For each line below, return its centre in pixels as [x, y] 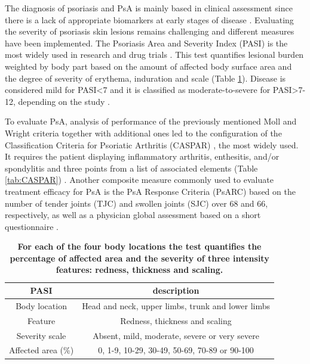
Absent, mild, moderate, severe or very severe [176, 335]
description [176, 290]
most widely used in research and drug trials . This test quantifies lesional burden [154, 55]
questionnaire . [32, 226]
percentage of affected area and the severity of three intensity [139, 258]
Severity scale [41, 335]
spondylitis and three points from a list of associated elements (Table [131, 168]
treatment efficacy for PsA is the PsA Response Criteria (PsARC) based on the [150, 191]
